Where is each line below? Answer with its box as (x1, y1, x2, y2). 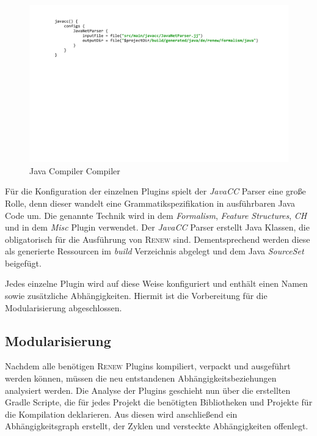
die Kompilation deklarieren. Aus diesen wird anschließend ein (5, 407, 238, 420)
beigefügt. (5, 256, 42, 269)
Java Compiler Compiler (29, 164, 120, 177)
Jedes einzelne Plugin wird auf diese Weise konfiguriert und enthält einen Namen (5, 277, 308, 290)
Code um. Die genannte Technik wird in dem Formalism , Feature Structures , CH (5, 209, 307, 221)
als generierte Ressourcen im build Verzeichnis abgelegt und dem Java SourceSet (5, 245, 304, 257)
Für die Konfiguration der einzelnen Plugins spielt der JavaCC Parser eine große (5, 185, 306, 198)
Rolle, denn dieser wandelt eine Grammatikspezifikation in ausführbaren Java (5, 196, 295, 209)
